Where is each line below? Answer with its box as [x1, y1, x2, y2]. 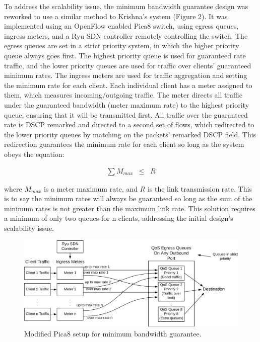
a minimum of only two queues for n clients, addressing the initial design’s [4, 213, 233, 223]
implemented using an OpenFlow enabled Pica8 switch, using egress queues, [4, 21, 239, 31]
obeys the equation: [4, 148, 64, 159]
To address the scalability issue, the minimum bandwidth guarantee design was [4, 1, 248, 11]
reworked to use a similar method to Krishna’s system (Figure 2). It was [4, 11, 228, 21]
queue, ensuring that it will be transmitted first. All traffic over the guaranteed [4, 109, 248, 120]
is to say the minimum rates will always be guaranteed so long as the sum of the [4, 193, 252, 204]
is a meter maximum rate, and [43, 183, 138, 194]
